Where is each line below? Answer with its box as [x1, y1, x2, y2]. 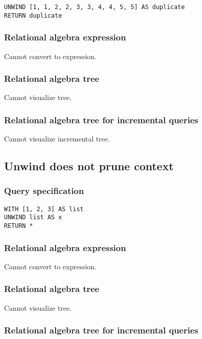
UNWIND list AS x [4, 214, 62, 221]
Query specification [4, 184, 84, 197]
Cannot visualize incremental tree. [4, 133, 110, 144]
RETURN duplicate [4, 12, 62, 19]
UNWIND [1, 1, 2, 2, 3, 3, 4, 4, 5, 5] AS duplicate [4, 4, 185, 11]
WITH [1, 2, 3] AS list [4, 205, 84, 213]
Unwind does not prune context [4, 158, 174, 174]
